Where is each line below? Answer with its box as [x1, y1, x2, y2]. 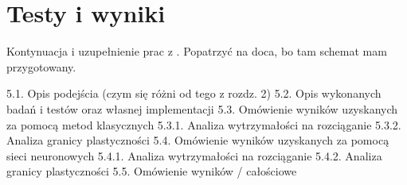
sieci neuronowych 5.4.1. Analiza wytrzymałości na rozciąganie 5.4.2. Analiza [6, 147, 382, 164]
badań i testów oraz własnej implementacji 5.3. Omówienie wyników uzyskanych [6, 100, 398, 117]
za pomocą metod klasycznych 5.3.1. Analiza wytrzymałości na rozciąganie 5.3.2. [6, 116, 401, 133]
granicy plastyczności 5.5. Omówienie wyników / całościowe [6, 163, 297, 179]
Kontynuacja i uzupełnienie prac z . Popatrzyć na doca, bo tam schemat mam [6, 43, 387, 60]
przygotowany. [6, 58, 76, 75]
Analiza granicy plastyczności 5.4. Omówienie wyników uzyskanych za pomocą [6, 132, 389, 148]
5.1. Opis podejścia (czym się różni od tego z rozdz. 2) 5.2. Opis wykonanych [6, 85, 382, 102]
